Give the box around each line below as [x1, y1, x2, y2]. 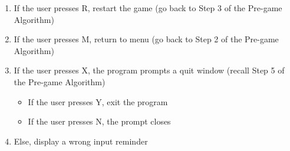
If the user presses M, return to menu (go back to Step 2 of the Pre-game [14, 33, 279, 45]
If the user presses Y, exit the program [28, 95, 168, 108]
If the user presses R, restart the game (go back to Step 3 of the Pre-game [14, 2, 282, 14]
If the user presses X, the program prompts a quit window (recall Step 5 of [14, 64, 285, 76]
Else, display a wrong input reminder [14, 135, 148, 147]
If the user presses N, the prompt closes [28, 115, 171, 127]
